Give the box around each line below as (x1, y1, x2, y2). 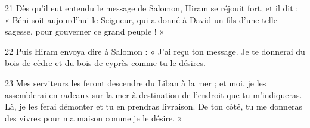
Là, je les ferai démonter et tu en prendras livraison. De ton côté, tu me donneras (5, 100, 303, 113)
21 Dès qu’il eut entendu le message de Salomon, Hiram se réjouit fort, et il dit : (5, 2, 299, 14)
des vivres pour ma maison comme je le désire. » (5, 111, 182, 124)
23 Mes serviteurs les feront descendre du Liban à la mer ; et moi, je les (5, 76, 266, 89)
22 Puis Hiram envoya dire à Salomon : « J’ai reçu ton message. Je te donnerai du (5, 45, 305, 57)
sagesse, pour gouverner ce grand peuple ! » (5, 25, 165, 38)
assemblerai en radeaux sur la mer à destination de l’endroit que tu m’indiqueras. (5, 88, 302, 101)
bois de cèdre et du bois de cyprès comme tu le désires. (5, 57, 206, 69)
